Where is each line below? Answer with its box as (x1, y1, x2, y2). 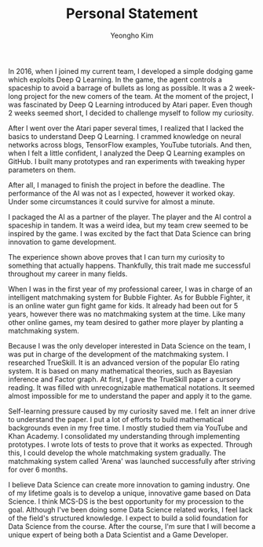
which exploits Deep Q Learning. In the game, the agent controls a (8, 75, 222, 84)
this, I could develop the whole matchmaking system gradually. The (8, 448, 226, 458)
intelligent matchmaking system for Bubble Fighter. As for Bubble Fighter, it (8, 292, 251, 302)
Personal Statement (65, 5, 199, 23)
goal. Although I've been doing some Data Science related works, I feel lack (8, 505, 254, 514)
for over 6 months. (8, 465, 68, 474)
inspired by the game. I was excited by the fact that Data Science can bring (8, 228, 251, 238)
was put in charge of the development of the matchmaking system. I (8, 349, 229, 359)
